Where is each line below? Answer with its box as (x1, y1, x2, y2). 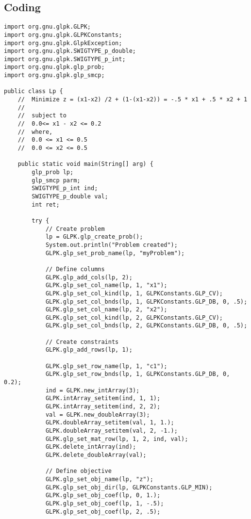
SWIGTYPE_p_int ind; (32, 185, 98, 192)
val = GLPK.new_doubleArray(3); (45, 411, 150, 418)
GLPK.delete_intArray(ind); (45, 443, 136, 451)
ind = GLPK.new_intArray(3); (45, 387, 140, 394)
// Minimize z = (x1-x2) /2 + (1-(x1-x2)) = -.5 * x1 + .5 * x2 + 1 (17, 96, 248, 103)
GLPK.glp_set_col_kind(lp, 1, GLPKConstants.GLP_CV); (45, 290, 223, 297)
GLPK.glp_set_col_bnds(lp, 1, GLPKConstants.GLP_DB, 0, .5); (45, 298, 248, 305)
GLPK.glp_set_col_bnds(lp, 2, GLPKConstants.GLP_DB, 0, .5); (45, 322, 248, 329)
